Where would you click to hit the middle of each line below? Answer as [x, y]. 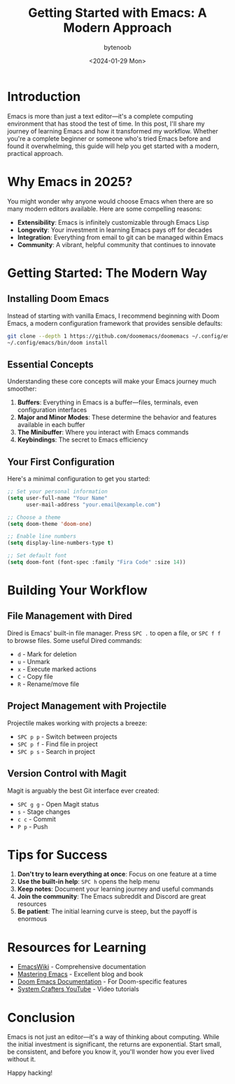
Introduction [44, 97]
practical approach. [35, 153]
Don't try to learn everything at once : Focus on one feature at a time [117, 874]
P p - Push [33, 826]
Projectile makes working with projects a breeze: [77, 723]
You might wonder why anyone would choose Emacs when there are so [110, 201]
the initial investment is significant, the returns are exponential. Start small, [114, 1045]
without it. [22, 1059]
